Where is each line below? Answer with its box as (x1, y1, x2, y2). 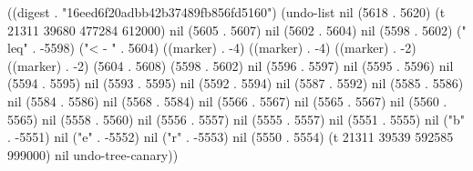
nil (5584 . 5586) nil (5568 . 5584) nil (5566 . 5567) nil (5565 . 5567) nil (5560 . (7, 91, 447, 110)
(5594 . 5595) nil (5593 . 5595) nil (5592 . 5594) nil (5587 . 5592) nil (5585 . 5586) (7, 74, 464, 93)
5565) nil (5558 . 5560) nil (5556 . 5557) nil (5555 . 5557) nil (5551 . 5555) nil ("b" (7, 109, 466, 128)
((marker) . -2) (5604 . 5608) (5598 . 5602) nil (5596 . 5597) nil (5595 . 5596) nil (7, 55, 454, 75)
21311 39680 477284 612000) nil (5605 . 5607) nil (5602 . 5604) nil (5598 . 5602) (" (7, 20, 467, 39)
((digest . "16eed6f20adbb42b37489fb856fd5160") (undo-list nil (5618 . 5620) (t (7, 3, 446, 21)
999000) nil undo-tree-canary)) (7, 145, 179, 164)
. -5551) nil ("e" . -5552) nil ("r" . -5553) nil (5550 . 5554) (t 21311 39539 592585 (7, 127, 454, 146)
